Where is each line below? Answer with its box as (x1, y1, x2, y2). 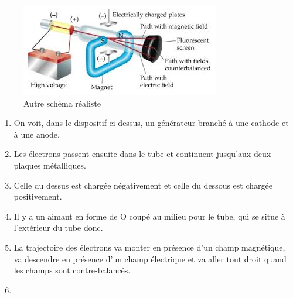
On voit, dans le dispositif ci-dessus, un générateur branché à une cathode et (13, 117, 289, 129)
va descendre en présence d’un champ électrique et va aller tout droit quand (13, 252, 287, 265)
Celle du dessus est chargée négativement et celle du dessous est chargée (13, 179, 272, 191)
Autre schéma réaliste (23, 97, 101, 109)
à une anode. (13, 128, 60, 140)
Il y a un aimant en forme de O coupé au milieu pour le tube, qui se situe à (13, 210, 285, 222)
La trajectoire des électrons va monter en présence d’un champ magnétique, (13, 241, 285, 253)
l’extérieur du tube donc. (13, 221, 103, 234)
